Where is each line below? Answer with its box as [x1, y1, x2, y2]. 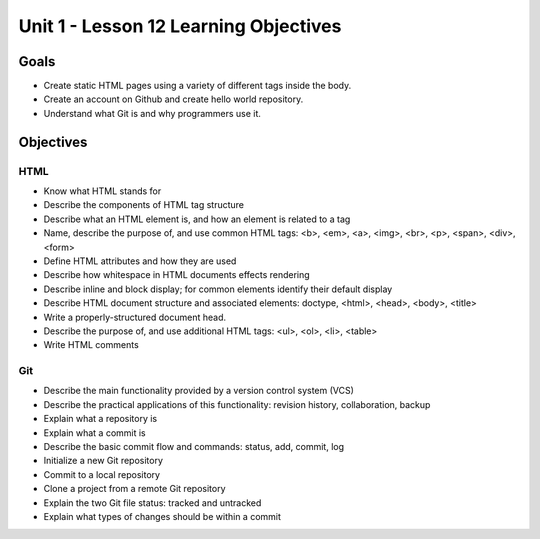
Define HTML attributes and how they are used [43, 255, 237, 267]
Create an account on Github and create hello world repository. [43, 93, 304, 105]
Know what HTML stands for [43, 185, 162, 197]
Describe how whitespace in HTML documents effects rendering [43, 269, 310, 281]
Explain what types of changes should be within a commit [43, 510, 282, 522]
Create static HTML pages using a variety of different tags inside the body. [43, 80, 352, 92]
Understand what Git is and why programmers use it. [43, 107, 262, 119]
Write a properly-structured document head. [43, 311, 227, 323]
